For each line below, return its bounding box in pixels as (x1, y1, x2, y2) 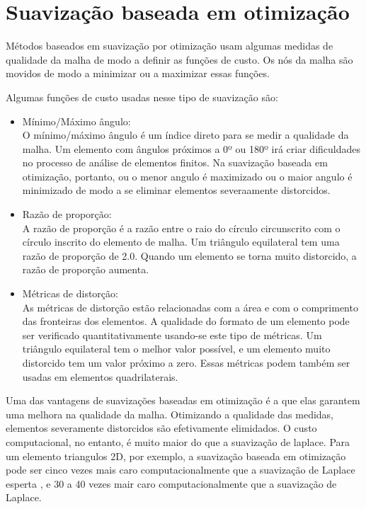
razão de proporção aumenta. (22, 262, 149, 277)
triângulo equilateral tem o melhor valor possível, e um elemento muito (22, 341, 331, 356)
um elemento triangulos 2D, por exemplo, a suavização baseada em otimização (6, 448, 346, 463)
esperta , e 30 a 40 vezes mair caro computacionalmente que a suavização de (6, 476, 337, 491)
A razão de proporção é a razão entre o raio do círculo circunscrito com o (22, 220, 341, 235)
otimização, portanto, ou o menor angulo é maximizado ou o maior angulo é (22, 168, 353, 183)
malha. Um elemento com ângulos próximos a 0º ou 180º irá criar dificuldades (22, 141, 360, 156)
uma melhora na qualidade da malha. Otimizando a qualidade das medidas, (6, 406, 334, 421)
